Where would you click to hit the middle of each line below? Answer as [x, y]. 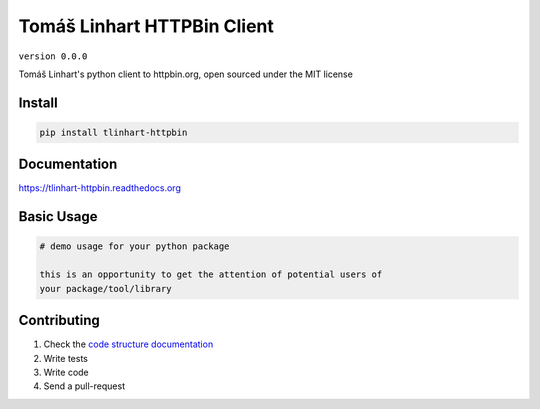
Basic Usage [58, 216]
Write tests [66, 358]
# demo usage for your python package [134, 246]
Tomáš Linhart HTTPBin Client [146, 26]
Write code [66, 372]
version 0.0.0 [53, 56]
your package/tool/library [105, 288]
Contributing [59, 320]
